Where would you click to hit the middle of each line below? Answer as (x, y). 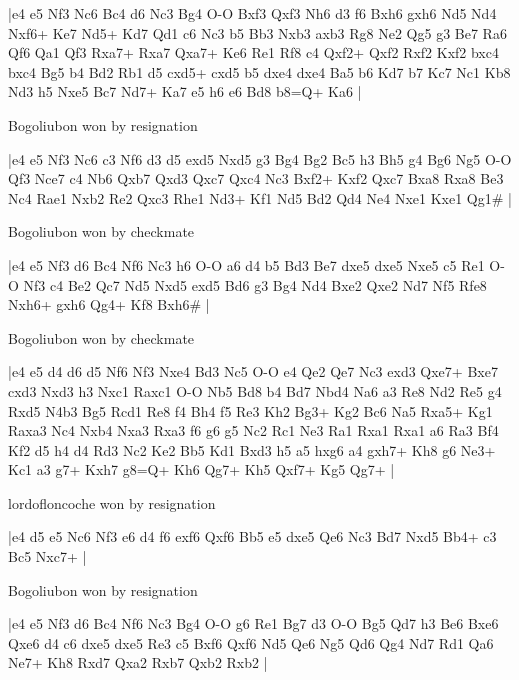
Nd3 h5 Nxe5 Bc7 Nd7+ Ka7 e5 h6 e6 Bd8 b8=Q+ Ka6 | (185, 91)
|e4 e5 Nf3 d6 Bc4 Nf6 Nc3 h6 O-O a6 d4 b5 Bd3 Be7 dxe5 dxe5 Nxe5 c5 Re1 (246, 264)
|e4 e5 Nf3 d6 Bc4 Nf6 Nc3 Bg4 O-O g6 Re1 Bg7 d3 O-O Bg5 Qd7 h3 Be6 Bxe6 (253, 623)
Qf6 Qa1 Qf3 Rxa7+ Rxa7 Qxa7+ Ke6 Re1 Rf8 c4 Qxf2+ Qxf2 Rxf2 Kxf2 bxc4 (253, 52)
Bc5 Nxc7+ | (47, 556)
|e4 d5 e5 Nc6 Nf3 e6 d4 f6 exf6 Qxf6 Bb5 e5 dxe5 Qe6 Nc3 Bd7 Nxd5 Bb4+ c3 (252, 536)
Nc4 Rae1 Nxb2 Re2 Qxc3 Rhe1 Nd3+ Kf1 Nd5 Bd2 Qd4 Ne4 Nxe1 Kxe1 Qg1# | (260, 197)
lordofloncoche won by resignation (112, 502)
